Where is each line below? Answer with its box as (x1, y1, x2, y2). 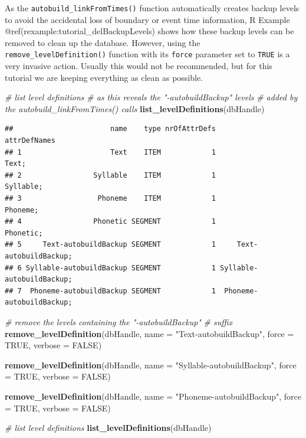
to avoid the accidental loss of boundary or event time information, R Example (5, 13, 290, 25)
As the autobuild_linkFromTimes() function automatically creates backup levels (5, 2, 300, 14)
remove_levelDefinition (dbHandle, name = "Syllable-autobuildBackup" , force (5, 358, 297, 371)
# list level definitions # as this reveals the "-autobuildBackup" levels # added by (5, 91, 298, 103)
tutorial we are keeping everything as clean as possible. (5, 71, 203, 83)
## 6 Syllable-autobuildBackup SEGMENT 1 (5, 263, 216, 272)
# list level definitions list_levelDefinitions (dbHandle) (5, 421, 212, 434)
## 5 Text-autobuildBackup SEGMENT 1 (5, 240, 216, 249)
